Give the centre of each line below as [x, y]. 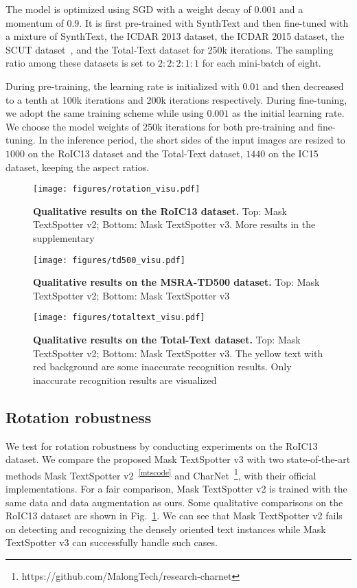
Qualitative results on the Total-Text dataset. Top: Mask [167, 340]
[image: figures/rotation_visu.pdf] [117, 189]
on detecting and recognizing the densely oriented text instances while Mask [166, 529]
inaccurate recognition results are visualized [125, 380]
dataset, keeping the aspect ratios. [78, 167]
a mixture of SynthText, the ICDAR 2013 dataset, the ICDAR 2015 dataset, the [175, 36]
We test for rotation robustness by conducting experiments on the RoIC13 [162, 445]
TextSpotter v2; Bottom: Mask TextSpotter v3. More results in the [174, 224]
